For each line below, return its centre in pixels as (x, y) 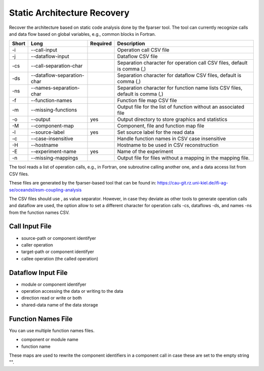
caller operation (37, 245)
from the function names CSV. (39, 212)
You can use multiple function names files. (52, 330)
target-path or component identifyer (58, 252)
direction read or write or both (52, 298)
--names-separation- (55, 88)
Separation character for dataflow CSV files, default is (179, 75)
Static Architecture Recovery (69, 13)
